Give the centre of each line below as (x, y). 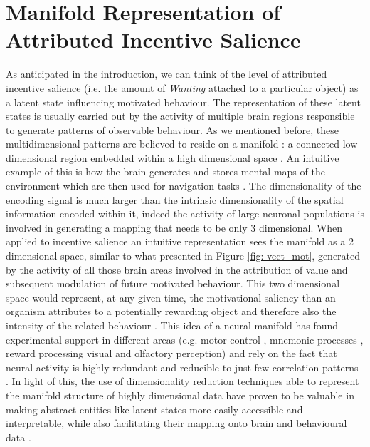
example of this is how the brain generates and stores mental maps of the (165, 171)
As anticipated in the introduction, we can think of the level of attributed (166, 74)
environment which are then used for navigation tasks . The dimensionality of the (184, 186)
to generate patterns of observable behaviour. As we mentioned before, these (172, 129)
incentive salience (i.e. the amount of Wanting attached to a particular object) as (182, 87)
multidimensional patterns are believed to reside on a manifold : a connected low (182, 144)
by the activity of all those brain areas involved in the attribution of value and (177, 269)
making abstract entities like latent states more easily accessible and (154, 409)
